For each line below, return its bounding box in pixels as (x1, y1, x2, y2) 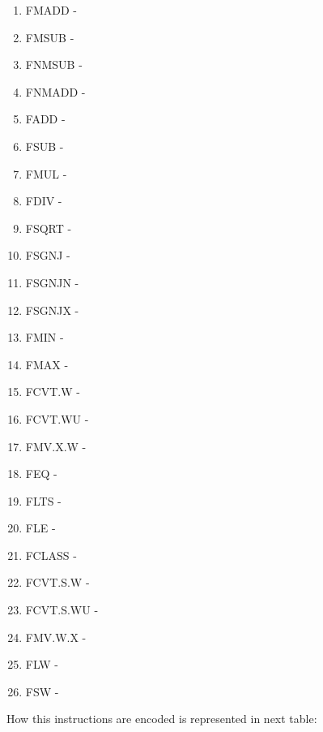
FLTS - (25, 492, 62, 509)
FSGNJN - (25, 273, 79, 291)
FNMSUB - (25, 56, 83, 73)
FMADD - (25, 2, 77, 18)
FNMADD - (25, 83, 86, 100)
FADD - (25, 110, 66, 127)
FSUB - (25, 137, 64, 154)
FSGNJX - (25, 301, 79, 318)
